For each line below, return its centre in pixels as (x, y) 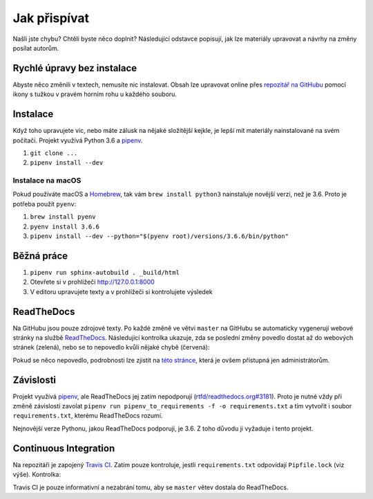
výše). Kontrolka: (37, 475)
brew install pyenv (63, 217)
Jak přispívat (51, 18)
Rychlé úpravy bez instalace (75, 68)
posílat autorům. (36, 48)
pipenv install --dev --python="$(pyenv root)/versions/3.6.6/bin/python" (160, 236)
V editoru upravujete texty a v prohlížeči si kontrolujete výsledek (122, 291)
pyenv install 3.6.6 (65, 226)
